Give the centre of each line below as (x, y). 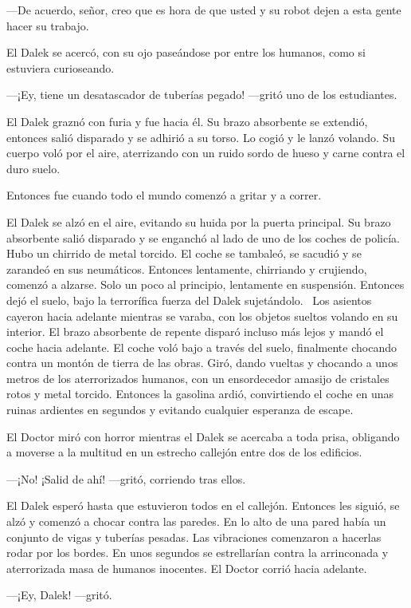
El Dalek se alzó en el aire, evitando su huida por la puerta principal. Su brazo (199, 221)
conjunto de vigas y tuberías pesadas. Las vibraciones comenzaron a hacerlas (194, 537)
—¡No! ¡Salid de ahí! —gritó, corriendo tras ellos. (126, 478)
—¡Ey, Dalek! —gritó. (59, 595)
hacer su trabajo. (48, 25)
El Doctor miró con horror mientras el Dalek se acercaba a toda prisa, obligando (203, 436)
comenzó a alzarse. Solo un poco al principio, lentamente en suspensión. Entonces (205, 284)
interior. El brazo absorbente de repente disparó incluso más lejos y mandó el (195, 332)
